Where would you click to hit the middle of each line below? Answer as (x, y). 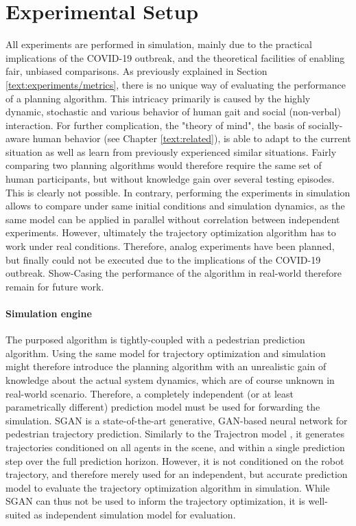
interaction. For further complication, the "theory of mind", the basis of (155, 125)
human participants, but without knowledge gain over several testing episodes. (170, 179)
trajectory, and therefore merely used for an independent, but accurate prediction (177, 474)
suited (18, 514)
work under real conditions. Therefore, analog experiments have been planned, (170, 246)
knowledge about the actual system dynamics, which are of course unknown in (170, 379)
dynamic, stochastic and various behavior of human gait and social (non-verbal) (173, 112)
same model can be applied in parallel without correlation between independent (173, 219)
